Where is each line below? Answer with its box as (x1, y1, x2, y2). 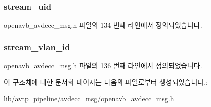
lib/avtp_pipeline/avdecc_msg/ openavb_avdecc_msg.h (4, 93, 174, 104)
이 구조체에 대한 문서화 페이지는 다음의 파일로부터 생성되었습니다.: (4, 76, 208, 87)
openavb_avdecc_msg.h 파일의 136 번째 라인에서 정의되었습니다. (4, 60, 202, 71)
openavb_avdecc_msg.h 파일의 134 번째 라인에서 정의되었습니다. (4, 20, 202, 30)
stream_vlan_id (4, 40, 70, 53)
